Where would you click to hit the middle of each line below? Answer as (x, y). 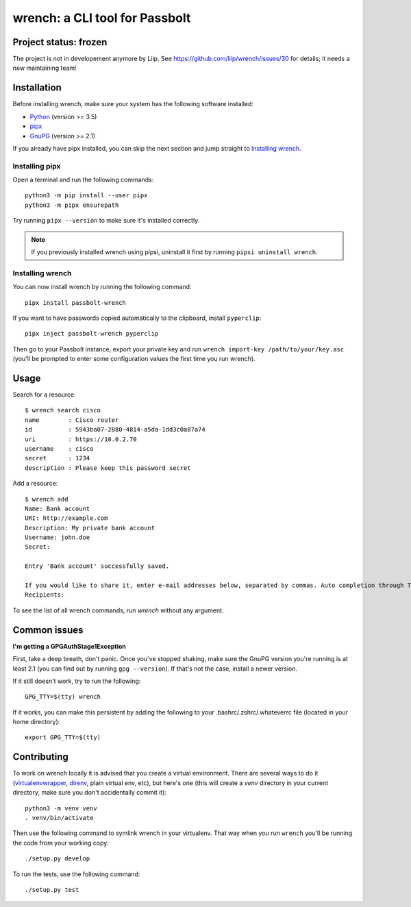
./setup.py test (52, 890)
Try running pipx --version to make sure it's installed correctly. (106, 221)
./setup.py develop (58, 859)
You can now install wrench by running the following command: (102, 287)
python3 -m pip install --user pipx (86, 196)
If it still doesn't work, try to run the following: (77, 681)
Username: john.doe (58, 537)
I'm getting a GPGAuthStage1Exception (70, 646)
